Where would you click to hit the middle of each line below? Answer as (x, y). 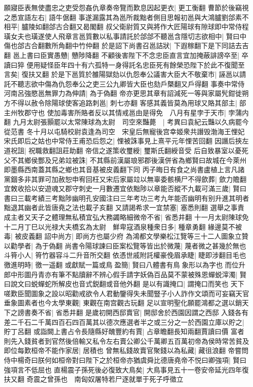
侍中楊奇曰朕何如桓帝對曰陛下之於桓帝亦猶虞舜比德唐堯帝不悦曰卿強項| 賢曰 (125, 360)
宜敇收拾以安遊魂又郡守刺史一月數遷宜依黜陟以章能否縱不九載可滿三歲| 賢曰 (125, 188)
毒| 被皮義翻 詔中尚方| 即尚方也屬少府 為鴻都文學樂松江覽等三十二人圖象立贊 (126, 236)
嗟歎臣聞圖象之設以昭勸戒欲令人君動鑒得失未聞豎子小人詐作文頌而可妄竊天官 (126, 293)
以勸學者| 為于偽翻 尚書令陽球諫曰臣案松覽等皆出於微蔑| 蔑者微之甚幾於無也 (125, 245)
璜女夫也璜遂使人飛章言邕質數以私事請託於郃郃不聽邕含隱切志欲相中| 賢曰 (122, 36)
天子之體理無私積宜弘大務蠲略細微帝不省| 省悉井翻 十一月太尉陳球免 (140, 217)
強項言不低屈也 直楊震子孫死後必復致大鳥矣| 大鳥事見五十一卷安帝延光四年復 (126, 369)
